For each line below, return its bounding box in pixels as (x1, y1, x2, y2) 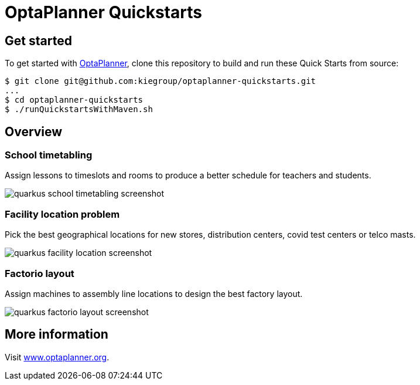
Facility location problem (5, 208, 120, 220)
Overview (5, 124, 63, 139)
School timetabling (5, 149, 93, 161)
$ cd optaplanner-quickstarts (5, 95, 144, 105)
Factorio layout (5, 267, 74, 279)
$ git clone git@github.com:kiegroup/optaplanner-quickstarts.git (5, 76, 316, 86)
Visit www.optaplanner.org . (5, 352, 110, 362)
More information (5, 327, 108, 342)
